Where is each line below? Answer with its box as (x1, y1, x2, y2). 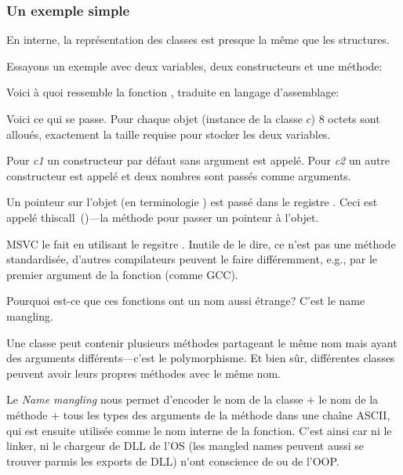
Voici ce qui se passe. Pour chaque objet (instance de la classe (6, 111, 303, 126)
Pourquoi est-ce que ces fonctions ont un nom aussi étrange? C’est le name (6, 292, 365, 309)
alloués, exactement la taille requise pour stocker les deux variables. (6, 125, 331, 142)
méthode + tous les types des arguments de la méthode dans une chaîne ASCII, (6, 406, 390, 422)
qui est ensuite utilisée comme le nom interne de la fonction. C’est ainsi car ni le (6, 422, 392, 438)
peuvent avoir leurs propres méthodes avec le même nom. (6, 364, 281, 381)
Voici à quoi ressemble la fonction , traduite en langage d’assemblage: (6, 84, 339, 100)
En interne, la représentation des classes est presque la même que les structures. (6, 31, 390, 48)
